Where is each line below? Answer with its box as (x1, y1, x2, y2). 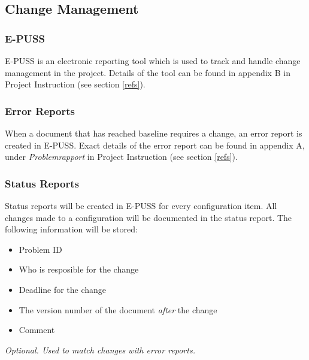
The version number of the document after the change (19, 303, 217, 316)
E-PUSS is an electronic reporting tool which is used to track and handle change (5, 55, 301, 66)
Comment (19, 323, 55, 336)
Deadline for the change (19, 283, 107, 295)
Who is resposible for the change (19, 263, 139, 276)
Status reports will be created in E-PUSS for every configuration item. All (5, 199, 277, 211)
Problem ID (19, 243, 62, 255)
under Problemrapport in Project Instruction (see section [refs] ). (5, 150, 238, 163)
